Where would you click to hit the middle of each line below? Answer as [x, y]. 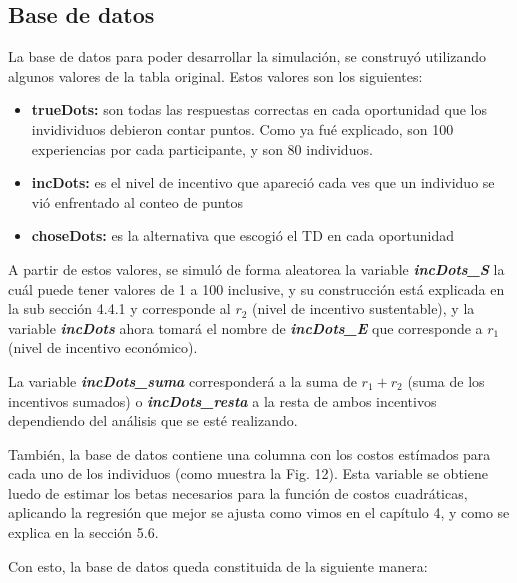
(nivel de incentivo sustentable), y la [363, 308]
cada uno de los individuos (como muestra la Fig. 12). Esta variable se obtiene [248, 473]
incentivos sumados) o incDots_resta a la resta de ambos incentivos [222, 400]
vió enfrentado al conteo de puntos [137, 201]
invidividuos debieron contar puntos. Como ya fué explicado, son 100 [242, 128]
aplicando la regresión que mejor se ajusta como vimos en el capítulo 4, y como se [259, 512]
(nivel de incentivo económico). [103, 347]
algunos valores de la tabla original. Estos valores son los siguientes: [215, 75]
